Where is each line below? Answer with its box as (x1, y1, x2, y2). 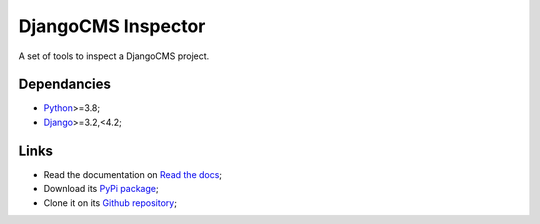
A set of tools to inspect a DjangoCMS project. (18, 50, 210, 62)
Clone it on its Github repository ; (43, 196, 177, 209)
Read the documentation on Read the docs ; (43, 168, 223, 180)
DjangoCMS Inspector (18, 15, 206, 37)
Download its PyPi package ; (43, 183, 159, 195)
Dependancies (18, 76, 112, 93)
